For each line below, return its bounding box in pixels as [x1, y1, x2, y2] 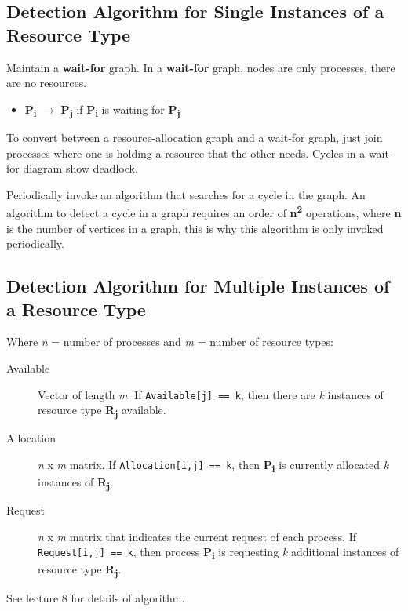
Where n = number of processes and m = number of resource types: [6, 333, 333, 350]
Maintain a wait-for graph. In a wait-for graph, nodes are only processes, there [6, 59, 395, 75]
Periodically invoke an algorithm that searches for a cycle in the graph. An [6, 186, 366, 202]
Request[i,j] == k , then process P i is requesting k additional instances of [38, 544, 399, 562]
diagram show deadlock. [23, 160, 138, 176]
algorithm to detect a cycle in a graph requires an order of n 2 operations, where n [6, 202, 402, 220]
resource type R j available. [38, 402, 166, 420]
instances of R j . [38, 474, 114, 492]
